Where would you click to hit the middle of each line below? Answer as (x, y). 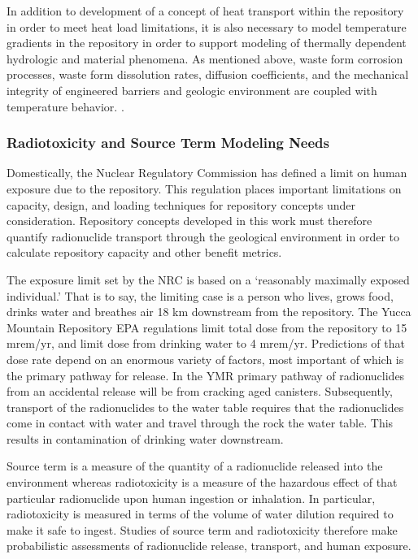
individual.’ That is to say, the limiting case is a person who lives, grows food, (200, 295)
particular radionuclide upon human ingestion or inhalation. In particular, (191, 498)
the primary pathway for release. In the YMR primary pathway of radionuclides (206, 375)
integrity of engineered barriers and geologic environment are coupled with (192, 90)
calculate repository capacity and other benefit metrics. (144, 252)
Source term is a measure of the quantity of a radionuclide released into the (195, 466)
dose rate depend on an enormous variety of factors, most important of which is (205, 359)
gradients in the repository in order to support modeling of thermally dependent (207, 43)
